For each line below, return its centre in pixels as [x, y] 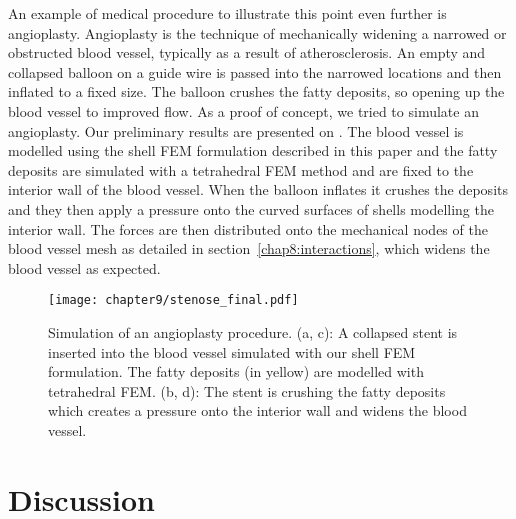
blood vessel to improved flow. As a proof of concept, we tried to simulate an [243, 110]
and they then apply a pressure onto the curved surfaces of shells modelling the [251, 208]
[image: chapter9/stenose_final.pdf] [173, 300]
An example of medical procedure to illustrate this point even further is [227, 13]
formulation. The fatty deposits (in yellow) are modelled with [236, 371]
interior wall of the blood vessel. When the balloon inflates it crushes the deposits [258, 189]
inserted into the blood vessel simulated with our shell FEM [232, 351]
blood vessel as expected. [84, 267]
